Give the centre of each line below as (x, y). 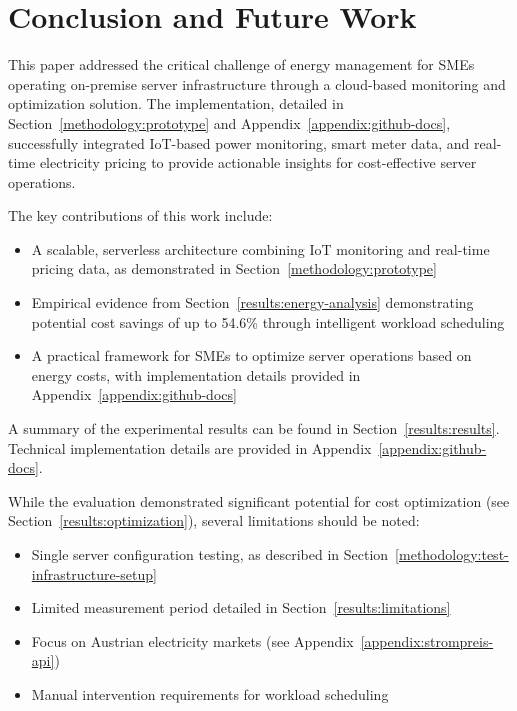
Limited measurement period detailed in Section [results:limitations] (241, 607)
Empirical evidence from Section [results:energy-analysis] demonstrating (252, 302)
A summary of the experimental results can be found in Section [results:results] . (254, 428)
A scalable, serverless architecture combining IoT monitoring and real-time (260, 248)
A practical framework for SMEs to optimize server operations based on (251, 355)
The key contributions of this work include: (140, 215)
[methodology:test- (452, 554)
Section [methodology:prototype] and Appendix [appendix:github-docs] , (229, 122)
